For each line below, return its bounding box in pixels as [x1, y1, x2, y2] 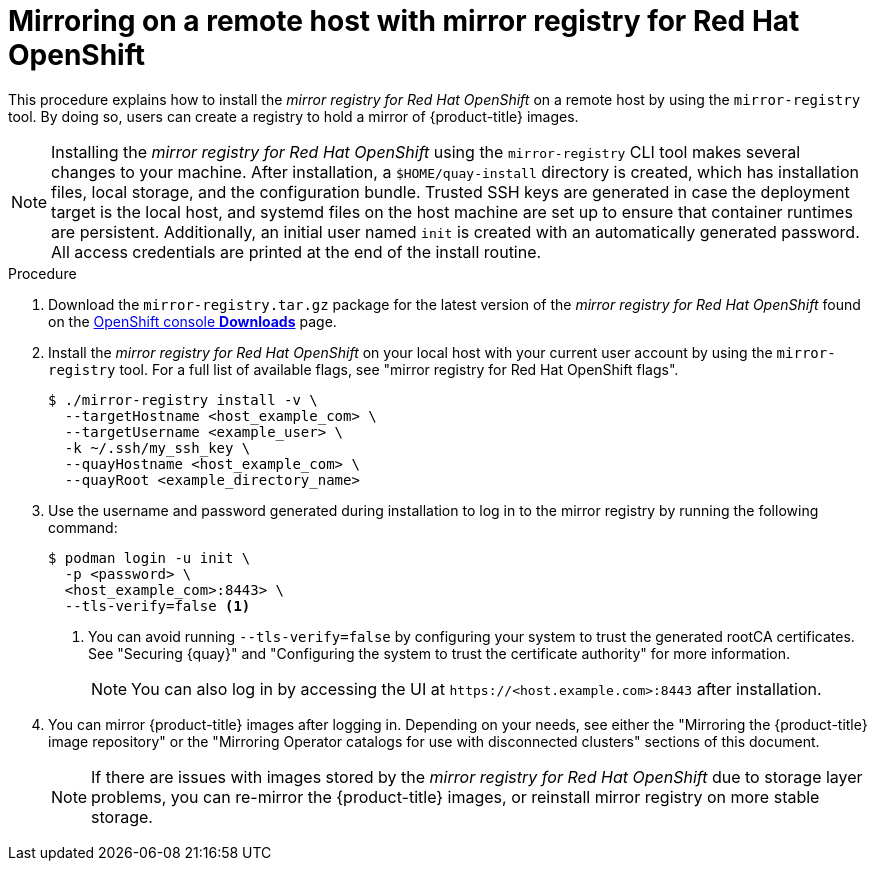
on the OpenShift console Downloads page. [48, 312, 337, 330]
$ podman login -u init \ [48, 549, 251, 566]
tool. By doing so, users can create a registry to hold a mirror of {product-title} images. [8, 107, 579, 125]
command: [48, 518, 118, 536]
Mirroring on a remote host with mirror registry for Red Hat [8, 4, 800, 38]
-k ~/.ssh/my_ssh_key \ [64, 439, 251, 456]
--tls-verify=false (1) [64, 597, 251, 614]
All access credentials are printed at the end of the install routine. [51, 241, 542, 262]
